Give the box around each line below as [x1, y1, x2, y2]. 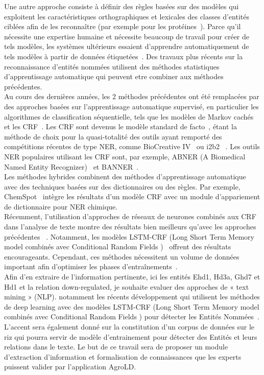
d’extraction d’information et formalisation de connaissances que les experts [4, 351, 242, 362]
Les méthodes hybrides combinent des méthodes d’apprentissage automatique [4, 171, 246, 182]
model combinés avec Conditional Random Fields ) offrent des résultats [4, 241, 231, 252]
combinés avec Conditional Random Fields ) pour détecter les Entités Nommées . [4, 311, 259, 322]
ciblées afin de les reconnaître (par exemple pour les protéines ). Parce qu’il [4, 21, 241, 32]
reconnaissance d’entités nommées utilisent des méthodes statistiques [4, 61, 220, 72]
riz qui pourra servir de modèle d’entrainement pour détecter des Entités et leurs [4, 331, 257, 342]
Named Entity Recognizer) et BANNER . [4, 161, 139, 172]
